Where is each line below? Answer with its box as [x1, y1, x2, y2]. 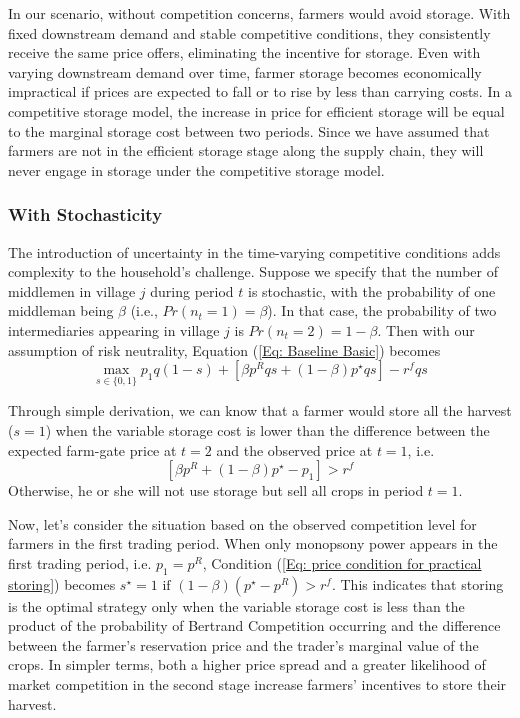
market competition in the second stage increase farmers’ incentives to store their [8, 674, 507, 695]
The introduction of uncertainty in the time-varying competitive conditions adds [8, 241, 501, 262]
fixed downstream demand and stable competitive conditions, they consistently [8, 22, 491, 43]
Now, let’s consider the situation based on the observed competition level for [8, 513, 477, 534]
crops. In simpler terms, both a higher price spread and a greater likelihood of [8, 654, 486, 675]
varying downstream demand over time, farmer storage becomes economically [8, 61, 482, 82]
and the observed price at [216, 439, 373, 460]
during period [150, 280, 234, 301]
